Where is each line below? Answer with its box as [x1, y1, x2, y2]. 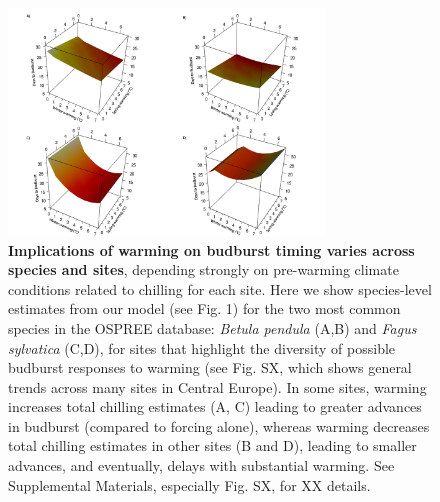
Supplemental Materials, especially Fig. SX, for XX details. [8, 474, 371, 495]
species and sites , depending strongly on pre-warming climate [8, 259, 399, 280]
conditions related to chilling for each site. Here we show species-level [8, 278, 432, 299]
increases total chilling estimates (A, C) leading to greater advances [8, 396, 422, 417]
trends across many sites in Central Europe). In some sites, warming [8, 376, 427, 397]
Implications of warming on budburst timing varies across [8, 239, 415, 260]
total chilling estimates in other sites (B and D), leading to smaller [8, 435, 417, 456]
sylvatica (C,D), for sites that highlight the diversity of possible [8, 337, 396, 358]
